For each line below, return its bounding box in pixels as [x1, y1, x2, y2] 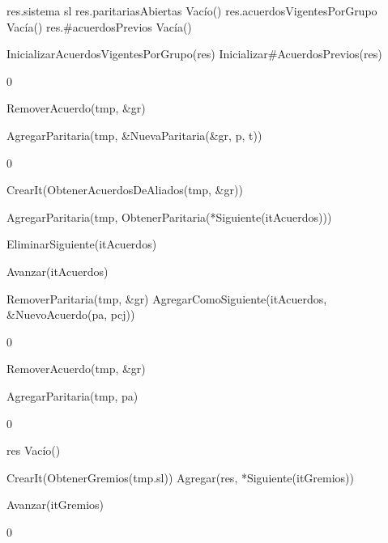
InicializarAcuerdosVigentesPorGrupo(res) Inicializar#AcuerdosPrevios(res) [6, 45, 382, 62]
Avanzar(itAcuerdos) [6, 262, 109, 279]
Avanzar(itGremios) [6, 496, 104, 513]
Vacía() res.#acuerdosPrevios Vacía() [6, 18, 192, 35]
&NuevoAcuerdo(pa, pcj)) [6, 306, 135, 323]
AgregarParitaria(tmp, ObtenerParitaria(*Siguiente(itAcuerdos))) [6, 208, 332, 225]
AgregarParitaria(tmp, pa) [6, 387, 139, 404]
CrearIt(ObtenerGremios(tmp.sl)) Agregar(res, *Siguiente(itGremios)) [6, 469, 355, 486]
